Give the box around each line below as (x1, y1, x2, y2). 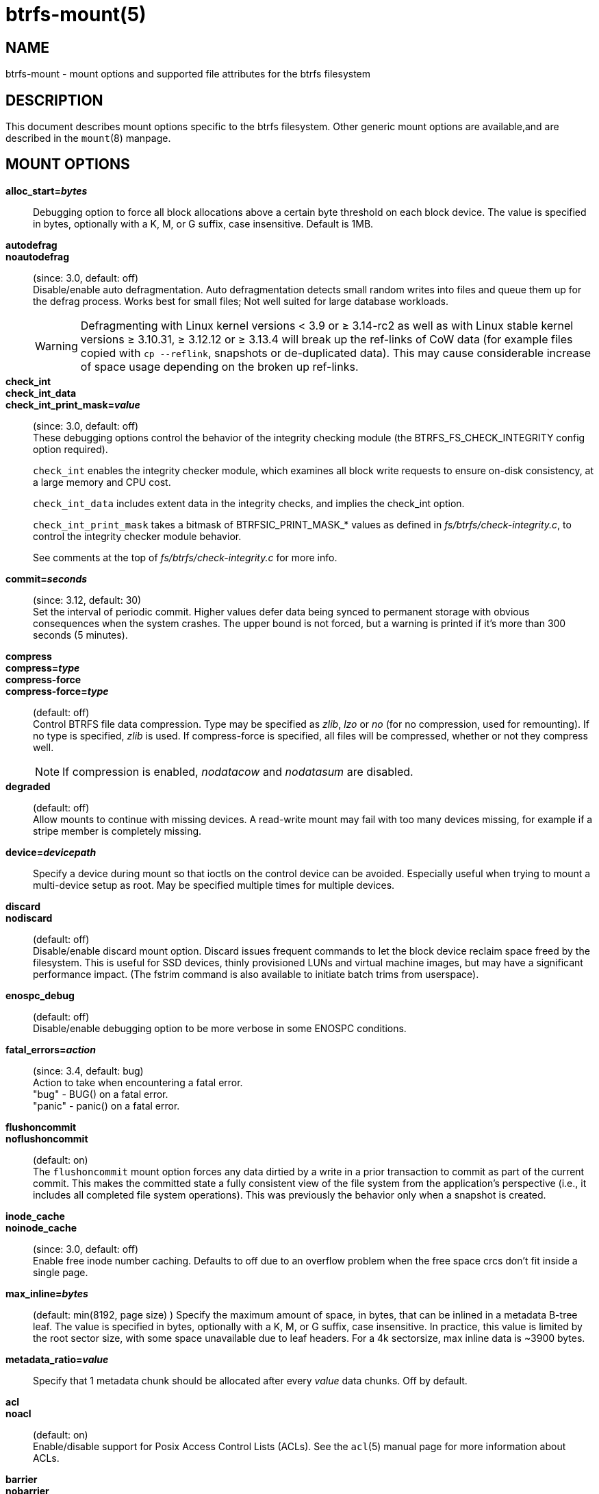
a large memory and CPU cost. (33, 476, 171, 488)
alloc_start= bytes (5, 184, 88, 197)
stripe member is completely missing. (33, 824, 202, 837)
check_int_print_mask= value (5, 398, 140, 411)
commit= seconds (5, 572, 88, 585)
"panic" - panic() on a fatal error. (33, 1099, 180, 1112)
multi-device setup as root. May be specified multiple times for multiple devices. (33, 879, 395, 891)
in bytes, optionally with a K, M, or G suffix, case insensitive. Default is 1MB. (33, 217, 374, 230)
